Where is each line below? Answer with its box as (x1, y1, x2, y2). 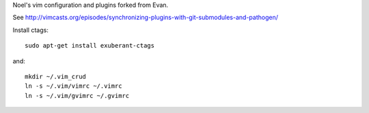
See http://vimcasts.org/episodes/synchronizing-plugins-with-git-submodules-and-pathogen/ (12, 14, 278, 22)
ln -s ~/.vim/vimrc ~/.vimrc (25, 82, 122, 90)
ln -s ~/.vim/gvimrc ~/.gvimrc (25, 92, 130, 99)
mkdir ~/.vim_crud (25, 72, 87, 80)
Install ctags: (12, 26, 49, 34)
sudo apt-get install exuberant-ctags (25, 42, 155, 50)
